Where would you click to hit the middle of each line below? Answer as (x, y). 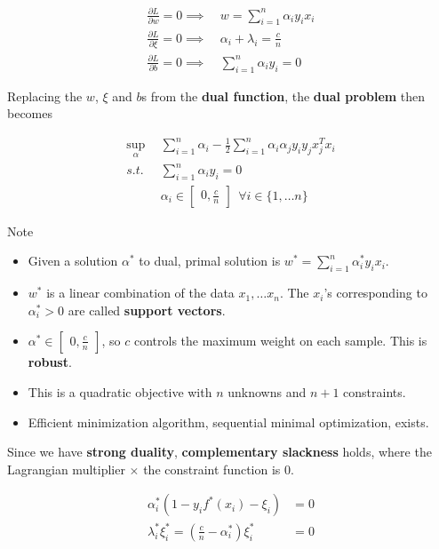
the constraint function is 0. (219, 469)
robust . (50, 362)
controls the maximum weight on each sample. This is (280, 341)
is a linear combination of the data (140, 293)
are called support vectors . (147, 310)
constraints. (375, 392)
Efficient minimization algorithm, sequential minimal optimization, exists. (228, 422)
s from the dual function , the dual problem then (283, 95)
